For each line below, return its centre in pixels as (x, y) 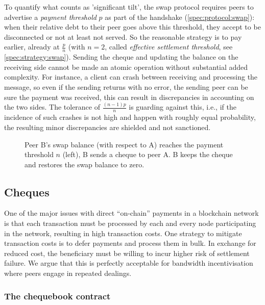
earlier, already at (32, 47)
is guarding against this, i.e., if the (183, 107)
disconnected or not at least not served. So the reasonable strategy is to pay (123, 36)
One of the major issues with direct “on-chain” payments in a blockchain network (131, 213)
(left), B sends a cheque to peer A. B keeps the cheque (148, 154)
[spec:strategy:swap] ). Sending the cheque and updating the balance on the (121, 57)
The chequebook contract (57, 296)
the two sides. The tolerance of (52, 107)
